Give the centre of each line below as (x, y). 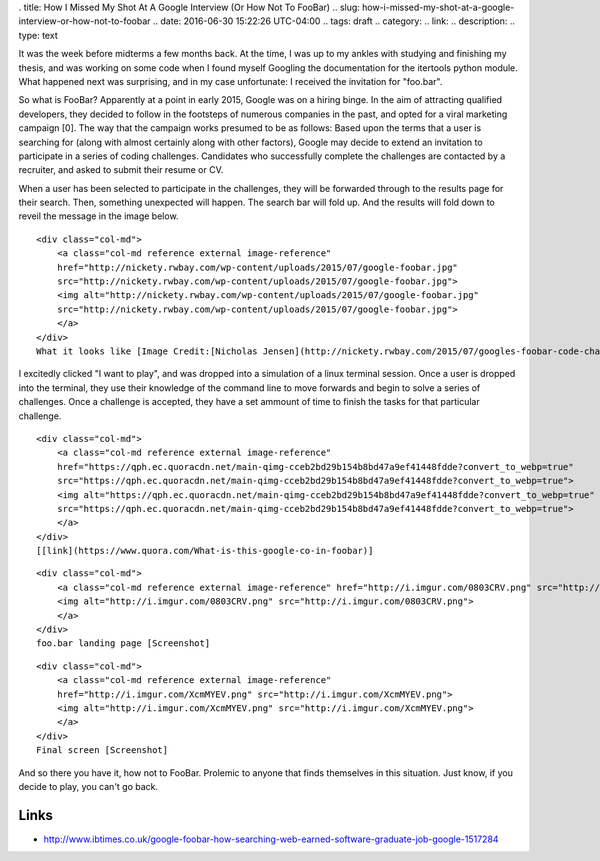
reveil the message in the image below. (98, 216)
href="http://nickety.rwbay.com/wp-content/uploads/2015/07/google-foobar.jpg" (257, 267)
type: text (38, 35)
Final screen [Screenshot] (102, 750)
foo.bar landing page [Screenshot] (123, 643)
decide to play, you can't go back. (88, 786)
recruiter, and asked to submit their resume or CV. (121, 170)
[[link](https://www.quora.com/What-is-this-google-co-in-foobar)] (205, 551)
